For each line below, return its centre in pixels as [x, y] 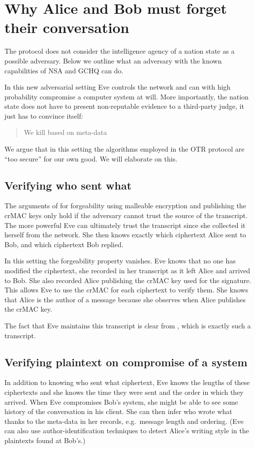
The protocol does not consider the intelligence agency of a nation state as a [120, 51]
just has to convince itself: [44, 115]
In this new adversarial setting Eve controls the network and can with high [118, 87]
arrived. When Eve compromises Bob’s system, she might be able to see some [121, 401]
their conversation [67, 27]
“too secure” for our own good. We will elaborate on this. [91, 158]
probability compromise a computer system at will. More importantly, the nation [127, 96]
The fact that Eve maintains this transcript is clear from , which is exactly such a [128, 325]
